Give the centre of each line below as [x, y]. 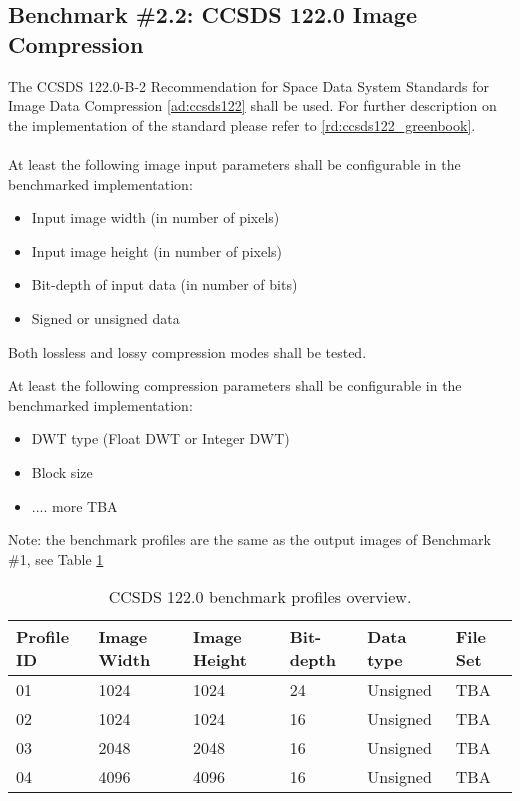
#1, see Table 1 [56, 558]
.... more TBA [74, 505]
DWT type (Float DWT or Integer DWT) [160, 438]
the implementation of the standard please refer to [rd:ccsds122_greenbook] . [242, 124]
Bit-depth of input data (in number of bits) [164, 284]
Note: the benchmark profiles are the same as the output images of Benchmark [249, 539]
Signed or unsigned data [105, 317]
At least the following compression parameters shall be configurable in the [235, 385]
